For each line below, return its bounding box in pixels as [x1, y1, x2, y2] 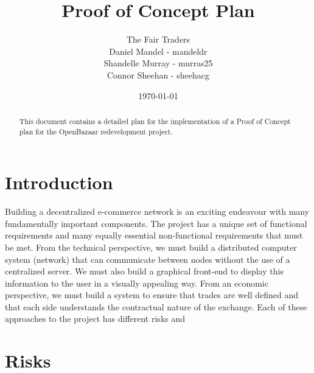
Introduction [5, 170, 113, 195]
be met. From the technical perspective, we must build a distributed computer [5, 240, 297, 253]
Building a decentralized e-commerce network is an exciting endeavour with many [5, 205, 310, 218]
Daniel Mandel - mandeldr [109, 44, 208, 57]
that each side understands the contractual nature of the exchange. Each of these [5, 300, 307, 313]
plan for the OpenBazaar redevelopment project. [19, 126, 173, 136]
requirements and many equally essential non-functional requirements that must [5, 229, 303, 242]
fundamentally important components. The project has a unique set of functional [5, 217, 307, 229]
